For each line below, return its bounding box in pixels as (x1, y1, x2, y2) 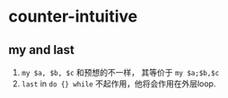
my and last (8, 42, 75, 58)
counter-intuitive (8, 6, 138, 27)
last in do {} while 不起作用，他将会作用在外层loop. (21, 78, 216, 89)
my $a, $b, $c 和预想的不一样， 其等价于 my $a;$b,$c (21, 67, 220, 77)
